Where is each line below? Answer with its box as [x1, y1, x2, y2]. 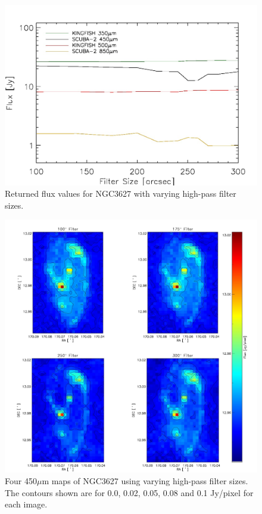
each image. [5, 498, 48, 510]
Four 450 [5, 475, 37, 487]
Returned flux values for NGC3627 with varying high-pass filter [5, 187, 236, 200]
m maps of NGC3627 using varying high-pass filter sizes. [42, 475, 248, 487]
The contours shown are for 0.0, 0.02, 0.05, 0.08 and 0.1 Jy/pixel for [5, 486, 254, 498]
